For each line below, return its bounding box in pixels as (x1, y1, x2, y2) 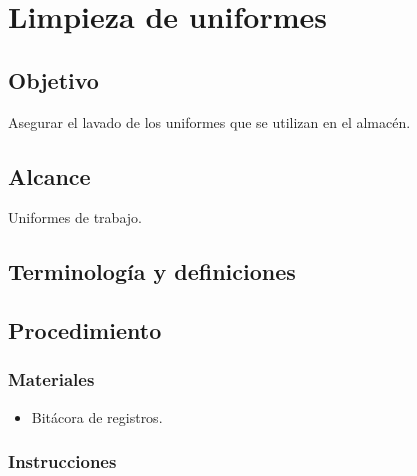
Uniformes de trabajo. (8, 207, 142, 228)
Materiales (8, 367, 95, 392)
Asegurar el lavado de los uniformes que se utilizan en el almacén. (8, 111, 411, 132)
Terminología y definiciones (8, 256, 296, 287)
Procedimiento (8, 315, 162, 346)
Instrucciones (8, 449, 117, 474)
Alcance (8, 160, 91, 191)
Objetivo (8, 64, 99, 95)
